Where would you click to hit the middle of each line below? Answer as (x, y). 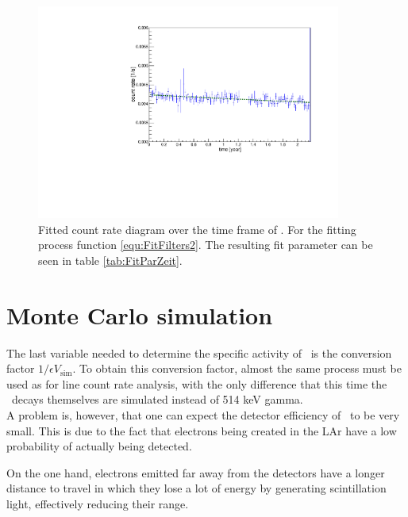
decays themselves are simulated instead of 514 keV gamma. (157, 399)
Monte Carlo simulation (140, 314)
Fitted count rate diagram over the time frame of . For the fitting (197, 229)
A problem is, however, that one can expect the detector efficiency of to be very (203, 414)
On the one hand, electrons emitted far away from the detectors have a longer (196, 472)
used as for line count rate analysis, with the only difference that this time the (197, 383)
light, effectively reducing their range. (98, 503)
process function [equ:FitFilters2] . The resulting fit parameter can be (206, 245)
